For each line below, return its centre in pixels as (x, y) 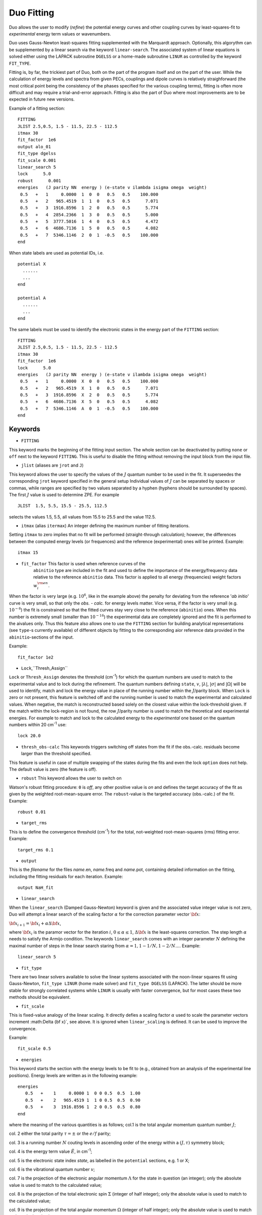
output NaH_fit (36, 888)
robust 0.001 (40, 181)
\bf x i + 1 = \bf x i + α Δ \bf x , (35, 924)
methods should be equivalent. (40, 997)
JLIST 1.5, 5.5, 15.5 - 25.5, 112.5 (63, 506)
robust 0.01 (32, 812)
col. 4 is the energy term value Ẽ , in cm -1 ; (50, 1151)
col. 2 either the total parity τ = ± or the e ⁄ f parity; (60, 1134)
